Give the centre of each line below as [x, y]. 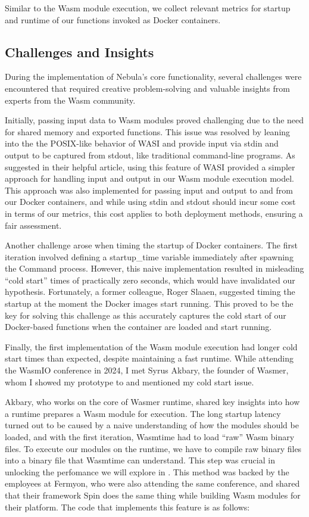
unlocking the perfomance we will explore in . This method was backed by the [147, 471]
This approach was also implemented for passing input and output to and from [149, 190]
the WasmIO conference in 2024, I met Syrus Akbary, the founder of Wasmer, [147, 370]
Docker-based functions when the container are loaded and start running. [138, 327]
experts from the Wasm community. [70, 100]
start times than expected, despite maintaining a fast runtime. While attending [149, 358]
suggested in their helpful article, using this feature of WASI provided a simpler [150, 166]
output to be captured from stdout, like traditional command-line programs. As [150, 155]
